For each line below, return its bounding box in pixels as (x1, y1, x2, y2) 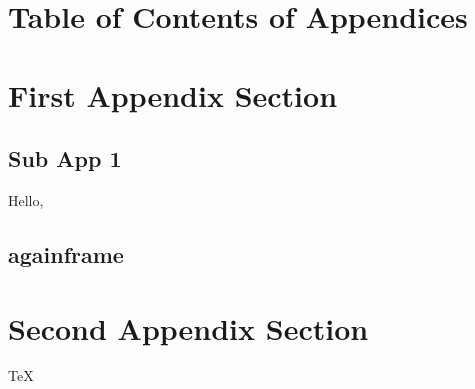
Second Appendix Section (8, 307, 369, 348)
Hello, (8, 189, 44, 210)
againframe (8, 238, 124, 269)
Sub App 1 (8, 143, 122, 174)
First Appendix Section (8, 74, 338, 115)
